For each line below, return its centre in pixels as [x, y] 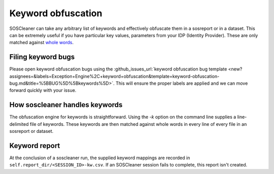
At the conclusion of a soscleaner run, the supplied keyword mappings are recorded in [100, 158]
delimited [19, 124]
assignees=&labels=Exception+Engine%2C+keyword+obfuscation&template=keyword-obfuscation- [114, 76]
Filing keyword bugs [42, 57]
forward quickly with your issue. [43, 90]
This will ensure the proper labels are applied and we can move [182, 83]
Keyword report [35, 145]
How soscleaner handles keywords [66, 105]
